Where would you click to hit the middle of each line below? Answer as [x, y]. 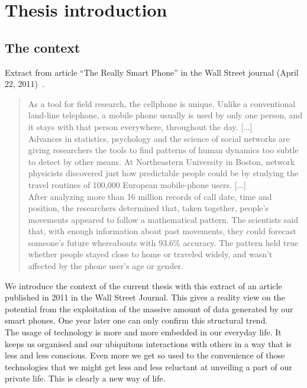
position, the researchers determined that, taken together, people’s [148, 208]
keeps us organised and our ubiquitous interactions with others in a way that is [148, 343]
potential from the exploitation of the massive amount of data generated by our [149, 308]
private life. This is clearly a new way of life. [85, 378]
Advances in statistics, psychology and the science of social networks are [159, 138]
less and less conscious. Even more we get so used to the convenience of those [145, 355]
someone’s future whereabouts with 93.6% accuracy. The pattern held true [163, 242]
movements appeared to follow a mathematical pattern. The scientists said [163, 219]
